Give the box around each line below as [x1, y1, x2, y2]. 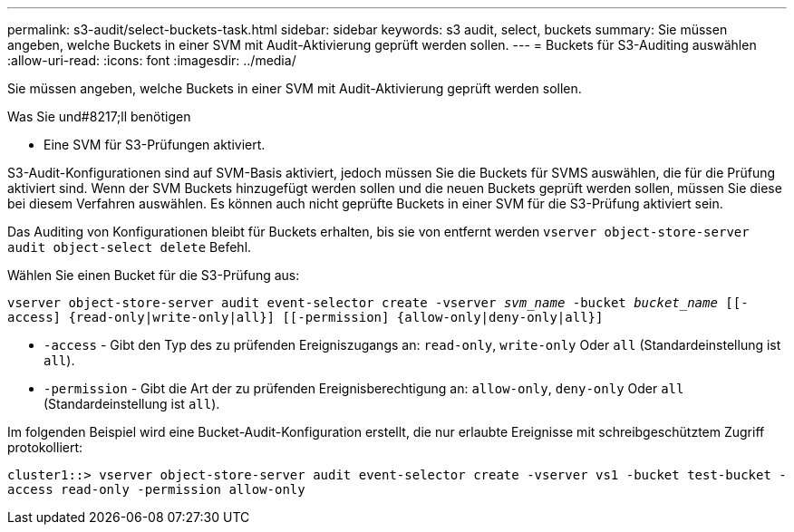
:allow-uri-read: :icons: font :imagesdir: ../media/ [7, 53, 296, 68]
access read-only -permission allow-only [7, 482, 305, 497]
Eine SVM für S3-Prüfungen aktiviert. [44, 137, 266, 152]
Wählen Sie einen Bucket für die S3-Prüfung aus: [7, 267, 300, 283]
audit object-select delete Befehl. [7, 239, 252, 255]
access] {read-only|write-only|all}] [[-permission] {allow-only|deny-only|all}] [7, 310, 604, 324]
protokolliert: [7, 440, 83, 455]
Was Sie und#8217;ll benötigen [7, 109, 191, 124]
